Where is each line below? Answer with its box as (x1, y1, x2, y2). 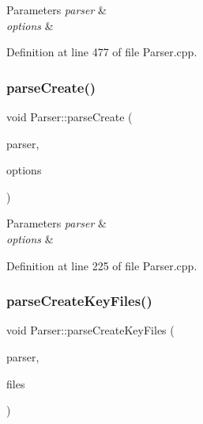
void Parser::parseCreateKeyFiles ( (6, 322, 175, 338)
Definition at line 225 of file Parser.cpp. (6, 257, 197, 273)
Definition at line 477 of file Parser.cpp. (6, 44, 197, 60)
